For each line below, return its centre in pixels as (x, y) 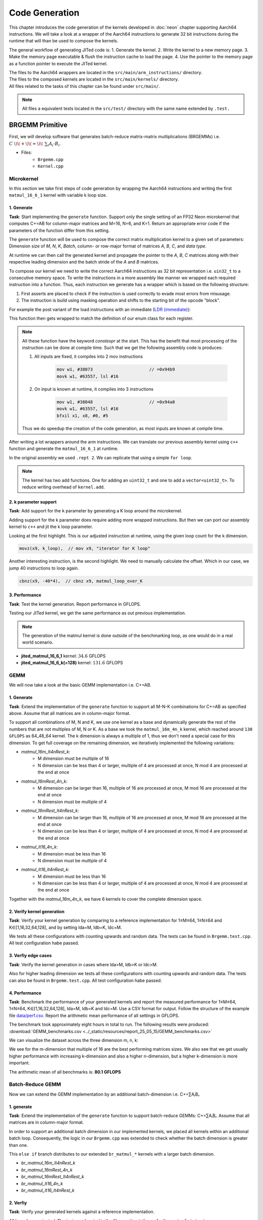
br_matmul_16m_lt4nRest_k (48, 1163)
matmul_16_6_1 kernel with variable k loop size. (58, 195)
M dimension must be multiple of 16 (73, 758)
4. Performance (25, 993)
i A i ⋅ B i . (54, 144)
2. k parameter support (33, 502)
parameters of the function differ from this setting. (59, 230)
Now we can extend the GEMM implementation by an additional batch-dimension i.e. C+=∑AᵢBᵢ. (105, 1094)
